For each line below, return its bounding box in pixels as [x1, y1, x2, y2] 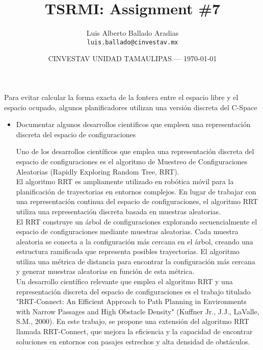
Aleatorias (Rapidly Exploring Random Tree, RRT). [16, 166, 179, 177]
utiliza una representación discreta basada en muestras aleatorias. [16, 206, 221, 216]
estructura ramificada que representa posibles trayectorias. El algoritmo [16, 246, 240, 257]
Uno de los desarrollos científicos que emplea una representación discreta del [16, 146, 254, 157]
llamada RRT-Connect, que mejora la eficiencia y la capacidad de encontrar [16, 326, 253, 337]
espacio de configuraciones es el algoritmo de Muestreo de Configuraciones [16, 156, 248, 166]
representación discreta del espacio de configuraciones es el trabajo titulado [16, 286, 251, 296]
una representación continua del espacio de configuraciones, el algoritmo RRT [16, 196, 258, 207]
